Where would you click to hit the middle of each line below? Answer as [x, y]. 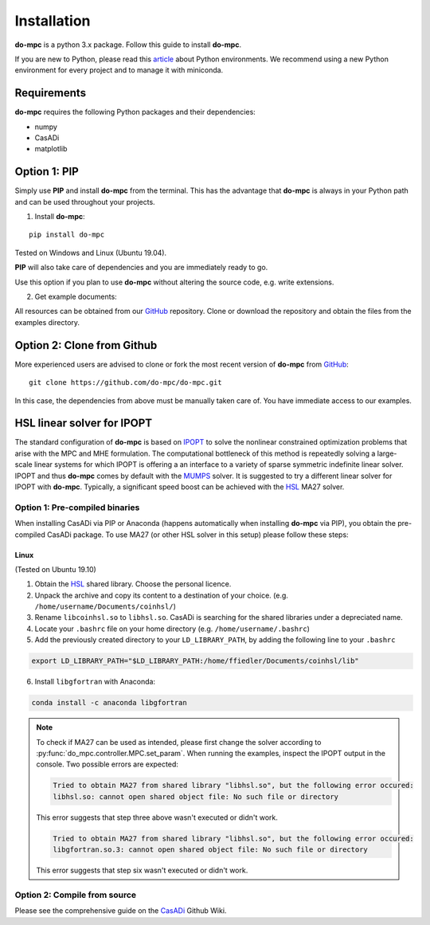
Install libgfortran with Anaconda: [95, 682]
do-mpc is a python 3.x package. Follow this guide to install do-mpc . [128, 45]
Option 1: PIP [47, 172]
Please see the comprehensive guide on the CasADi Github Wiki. [121, 911]
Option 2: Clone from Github [86, 345]
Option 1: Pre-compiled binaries [77, 508]
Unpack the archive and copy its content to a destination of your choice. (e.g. [161, 595]
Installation [53, 21]
